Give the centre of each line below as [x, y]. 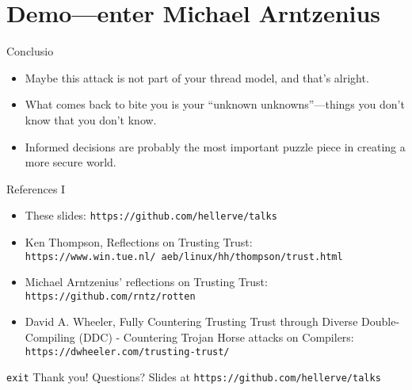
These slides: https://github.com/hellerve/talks [151, 215]
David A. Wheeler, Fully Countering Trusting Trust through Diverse [191, 321]
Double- [381, 321]
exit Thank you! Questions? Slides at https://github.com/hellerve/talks [194, 377]
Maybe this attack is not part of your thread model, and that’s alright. [197, 77]
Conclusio [30, 51]
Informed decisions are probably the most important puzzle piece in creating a [215, 146]
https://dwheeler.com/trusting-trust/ [127, 352]
